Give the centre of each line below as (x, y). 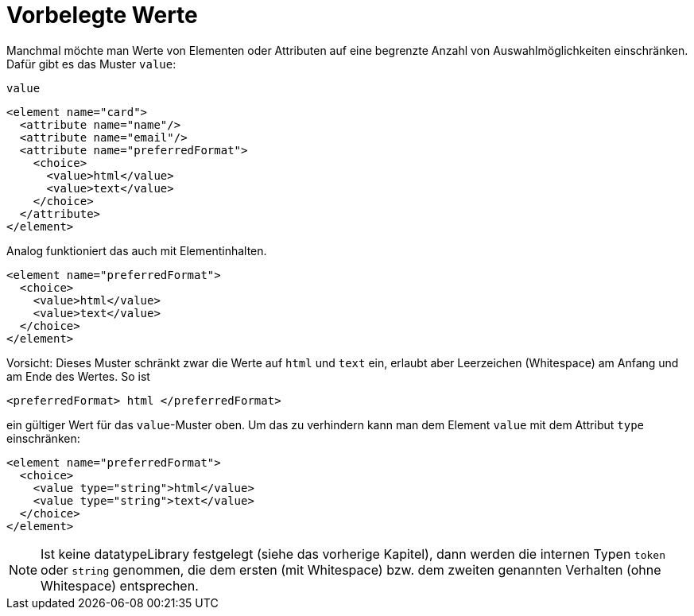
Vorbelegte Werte (102, 15)
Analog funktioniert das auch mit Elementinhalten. (137, 250)
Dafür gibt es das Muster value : (91, 64)
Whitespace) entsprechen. (120, 585)
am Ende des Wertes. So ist (78, 376)
